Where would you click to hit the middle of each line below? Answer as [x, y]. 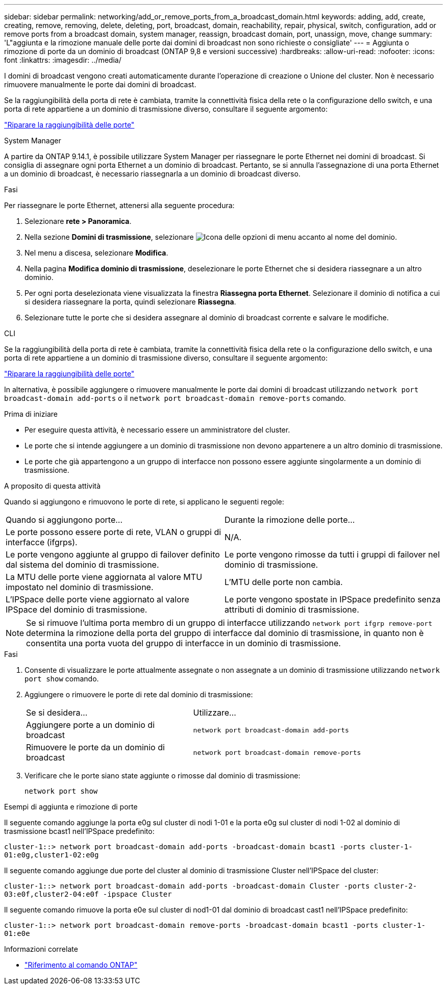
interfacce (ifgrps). [42, 542]
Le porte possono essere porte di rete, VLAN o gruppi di [114, 532]
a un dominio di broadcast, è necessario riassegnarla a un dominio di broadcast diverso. [152, 174]
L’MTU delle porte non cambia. [284, 582]
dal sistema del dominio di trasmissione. [82, 565]
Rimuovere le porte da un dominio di [95, 747]
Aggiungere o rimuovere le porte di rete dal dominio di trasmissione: [139, 694]
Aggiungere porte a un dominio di [91, 725]
